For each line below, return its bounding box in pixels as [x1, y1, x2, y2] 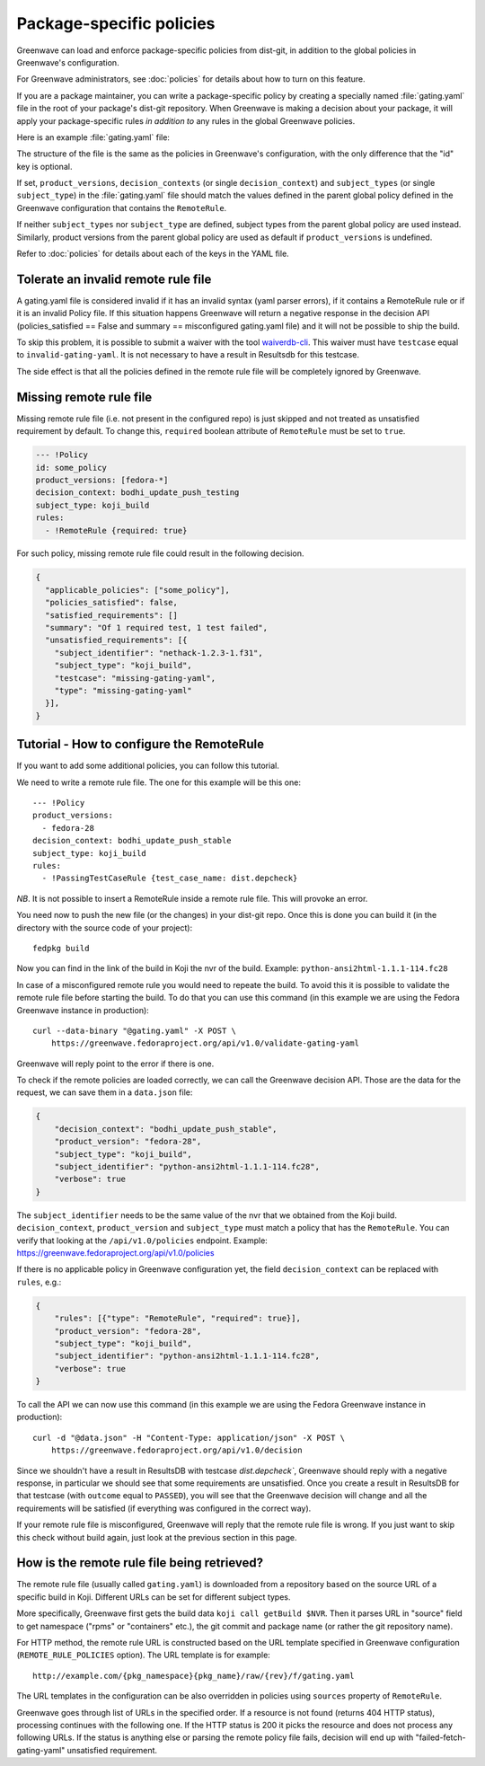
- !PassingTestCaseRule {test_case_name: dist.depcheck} [41, 873, 298, 884]
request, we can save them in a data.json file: [16, 1087, 193, 1098]
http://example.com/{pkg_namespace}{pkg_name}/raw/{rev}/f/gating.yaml [32, 1671, 355, 1681]
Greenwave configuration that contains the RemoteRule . [16, 202, 227, 213]
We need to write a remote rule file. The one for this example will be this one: [16, 777, 301, 788]
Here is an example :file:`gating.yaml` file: [16, 131, 171, 143]
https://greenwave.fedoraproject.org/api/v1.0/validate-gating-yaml [50, 1038, 359, 1048]
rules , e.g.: [16, 1276, 62, 1287]
